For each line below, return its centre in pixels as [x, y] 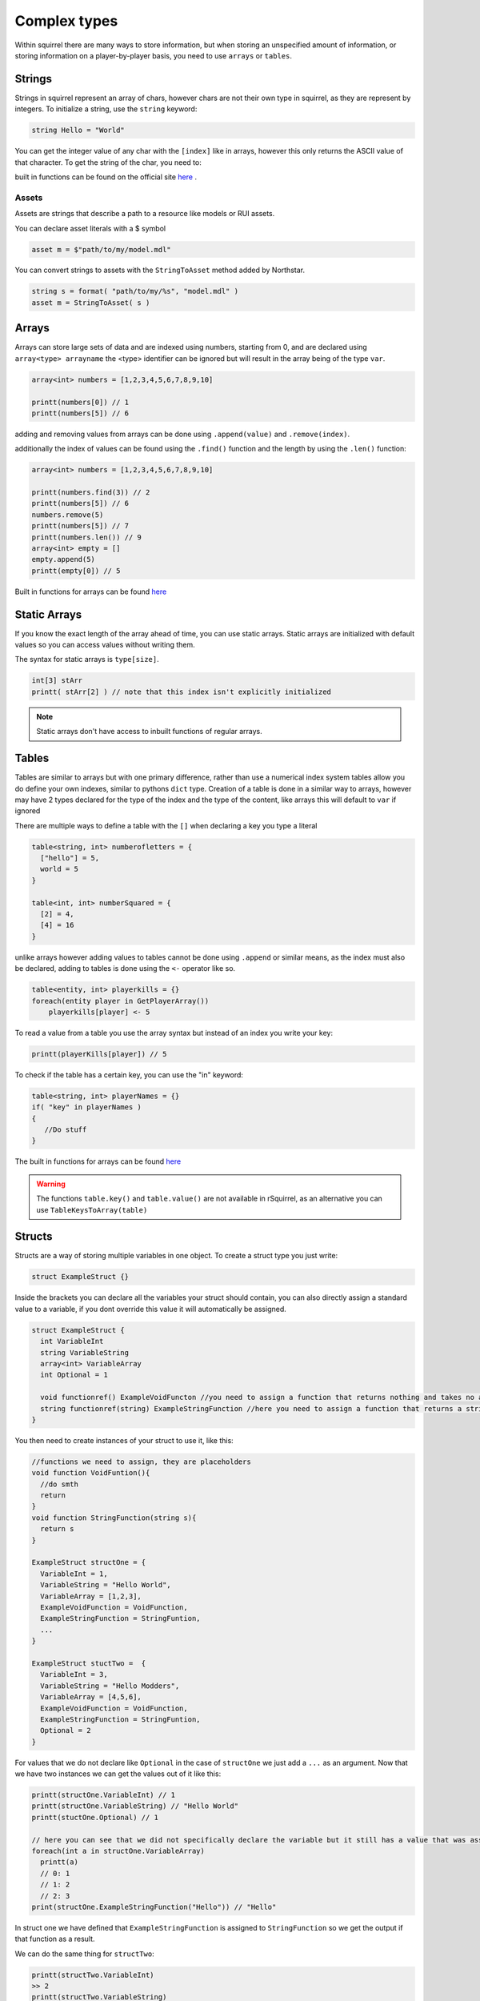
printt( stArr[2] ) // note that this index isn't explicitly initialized [182, 692]
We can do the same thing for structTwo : [85, 1954]
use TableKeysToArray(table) [92, 1209]
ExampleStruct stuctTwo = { [89, 1663]
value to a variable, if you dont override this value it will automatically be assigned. [151, 1309]
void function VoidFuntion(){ [91, 1473]
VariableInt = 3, [74, 1674]
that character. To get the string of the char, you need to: [108, 162]
